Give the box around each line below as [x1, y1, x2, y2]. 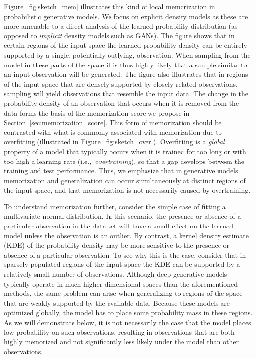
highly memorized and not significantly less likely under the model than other [4, 336, 239, 347]
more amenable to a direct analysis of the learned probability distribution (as [4, 21, 238, 31]
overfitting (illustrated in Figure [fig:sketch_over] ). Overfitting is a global [4, 136, 225, 147]
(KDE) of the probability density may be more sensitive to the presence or [4, 240, 230, 250]
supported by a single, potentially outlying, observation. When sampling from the [4, 49, 251, 60]
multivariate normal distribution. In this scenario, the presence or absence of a [4, 211, 241, 221]
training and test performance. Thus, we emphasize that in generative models [4, 165, 238, 176]
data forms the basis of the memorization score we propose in [4, 107, 190, 118]
